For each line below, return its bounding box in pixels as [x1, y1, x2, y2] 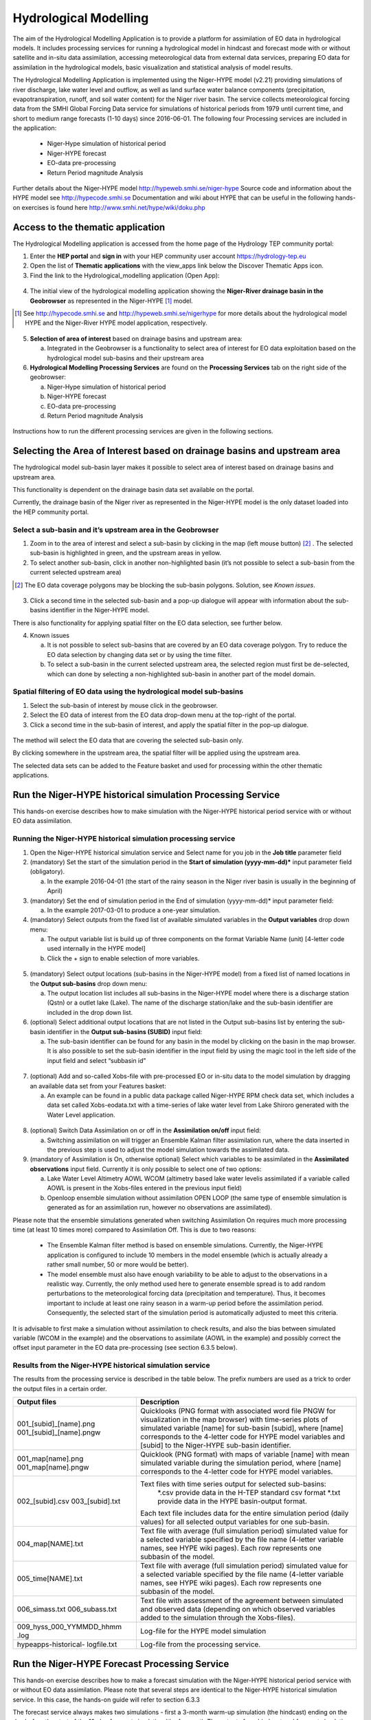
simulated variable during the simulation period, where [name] [139, 1459, 341, 1468]
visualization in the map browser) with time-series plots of [139, 1415, 328, 1424]
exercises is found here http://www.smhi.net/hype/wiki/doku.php [21, 203, 205, 211]
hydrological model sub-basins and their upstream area [47, 354, 204, 362]
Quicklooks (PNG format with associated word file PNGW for [139, 1406, 336, 1416]
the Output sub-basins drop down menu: [30, 979, 148, 987]
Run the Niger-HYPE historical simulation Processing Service [12, 788, 280, 801]
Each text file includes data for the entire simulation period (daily [139, 1509, 349, 1518]
